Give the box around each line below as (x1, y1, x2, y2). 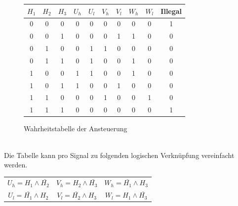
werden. (4, 159, 28, 170)
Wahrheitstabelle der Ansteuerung (24, 123, 127, 134)
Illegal (160, 5, 182, 16)
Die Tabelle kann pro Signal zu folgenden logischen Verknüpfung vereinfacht (4, 150, 235, 160)
